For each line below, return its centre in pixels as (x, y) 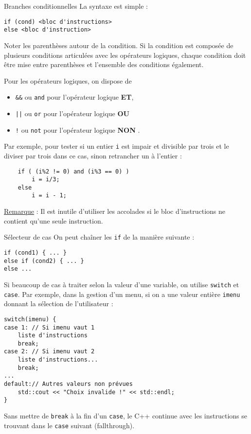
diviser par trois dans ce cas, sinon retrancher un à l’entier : (93, 155)
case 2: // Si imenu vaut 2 (49, 352)
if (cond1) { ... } (35, 252)
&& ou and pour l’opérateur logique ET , (74, 97)
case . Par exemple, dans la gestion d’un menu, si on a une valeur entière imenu (122, 294)
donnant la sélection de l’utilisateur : (59, 304)
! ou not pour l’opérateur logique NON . (78, 130)
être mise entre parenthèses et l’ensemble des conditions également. (104, 64)
